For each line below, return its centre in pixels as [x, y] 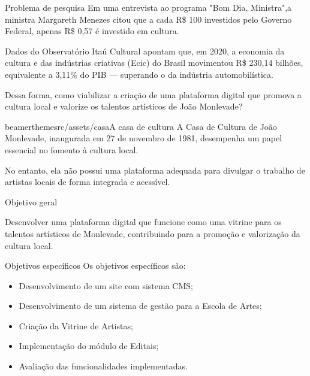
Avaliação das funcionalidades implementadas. [103, 366]
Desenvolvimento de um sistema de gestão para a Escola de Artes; [140, 306]
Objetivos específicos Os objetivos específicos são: [95, 266]
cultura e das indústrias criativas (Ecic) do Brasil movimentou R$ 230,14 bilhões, [154, 63]
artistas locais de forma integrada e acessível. [88, 182]
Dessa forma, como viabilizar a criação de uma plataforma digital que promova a [153, 94]
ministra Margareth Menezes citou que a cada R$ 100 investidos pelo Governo [148, 19]
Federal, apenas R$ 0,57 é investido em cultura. [92, 31]
